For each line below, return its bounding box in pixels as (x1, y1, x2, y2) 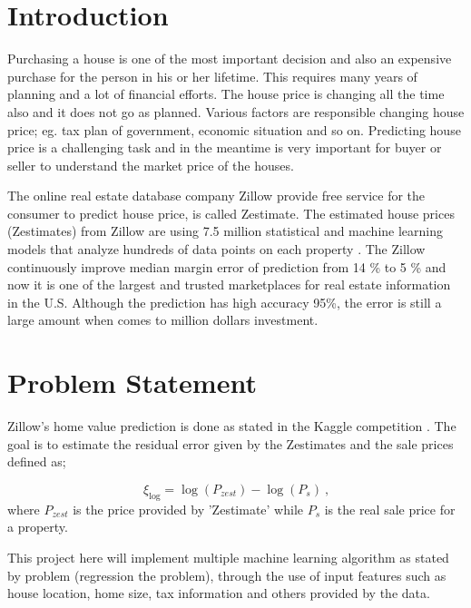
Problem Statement (7, 364, 257, 401)
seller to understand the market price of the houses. (7, 155, 294, 174)
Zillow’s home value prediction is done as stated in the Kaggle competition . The (7, 417, 456, 436)
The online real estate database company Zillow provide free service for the (7, 186, 426, 205)
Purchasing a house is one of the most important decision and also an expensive (7, 49, 452, 68)
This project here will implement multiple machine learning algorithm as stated (7, 547, 449, 566)
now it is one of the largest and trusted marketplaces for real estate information (7, 275, 451, 294)
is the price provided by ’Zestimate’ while (73, 499, 304, 518)
